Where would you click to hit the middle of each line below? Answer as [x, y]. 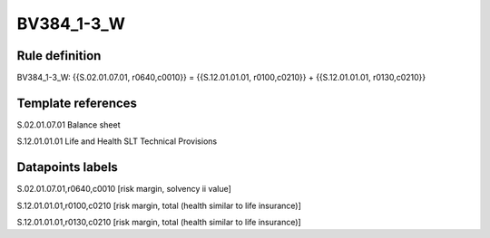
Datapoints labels [67, 167]
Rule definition [59, 56]
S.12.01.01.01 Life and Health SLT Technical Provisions [117, 141]
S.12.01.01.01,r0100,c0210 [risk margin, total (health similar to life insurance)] [159, 205]
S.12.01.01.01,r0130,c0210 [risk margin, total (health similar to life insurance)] [159, 223]
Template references [77, 103]
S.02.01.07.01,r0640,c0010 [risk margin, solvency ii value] [124, 189]
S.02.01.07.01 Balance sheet [69, 124]
